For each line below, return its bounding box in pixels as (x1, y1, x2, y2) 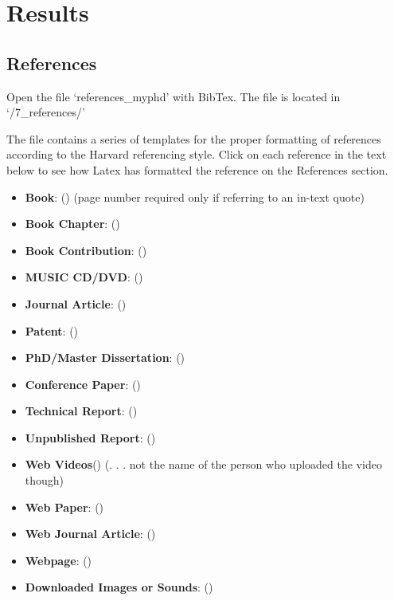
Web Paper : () (25, 498, 104, 515)
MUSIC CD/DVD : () (25, 269, 143, 285)
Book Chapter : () (25, 215, 120, 232)
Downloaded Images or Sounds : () (25, 579, 213, 595)
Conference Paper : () (25, 375, 141, 392)
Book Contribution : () (25, 242, 147, 258)
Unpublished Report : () (25, 429, 156, 446)
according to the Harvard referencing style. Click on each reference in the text (6, 146, 387, 163)
